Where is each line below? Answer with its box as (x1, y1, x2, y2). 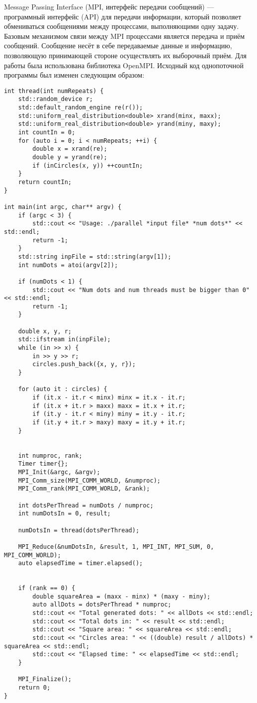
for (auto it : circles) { (18, 386, 107, 393)
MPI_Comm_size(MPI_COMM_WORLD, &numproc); (18, 477, 161, 484)
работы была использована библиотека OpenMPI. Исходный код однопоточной (4, 60, 244, 70)
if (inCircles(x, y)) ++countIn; (32, 162, 143, 169)
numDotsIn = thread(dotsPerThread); (18, 526, 140, 534)
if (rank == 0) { (18, 585, 76, 592)
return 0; (18, 684, 51, 691)
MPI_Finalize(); (18, 676, 72, 683)
